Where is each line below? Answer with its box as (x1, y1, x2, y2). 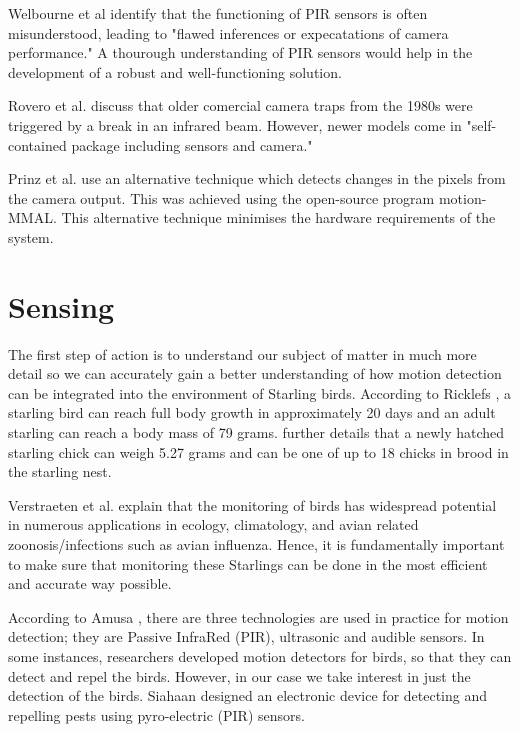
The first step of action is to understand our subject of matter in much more (8, 343, 477, 364)
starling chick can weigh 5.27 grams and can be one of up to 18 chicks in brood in (8, 441, 509, 462)
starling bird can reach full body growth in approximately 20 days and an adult (8, 402, 496, 423)
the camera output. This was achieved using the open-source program (8, 187, 435, 208)
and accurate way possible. (8, 573, 172, 594)
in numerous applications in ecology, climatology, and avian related (8, 514, 419, 535)
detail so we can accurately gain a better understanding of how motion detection (8, 363, 502, 384)
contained (8, 134, 67, 155)
